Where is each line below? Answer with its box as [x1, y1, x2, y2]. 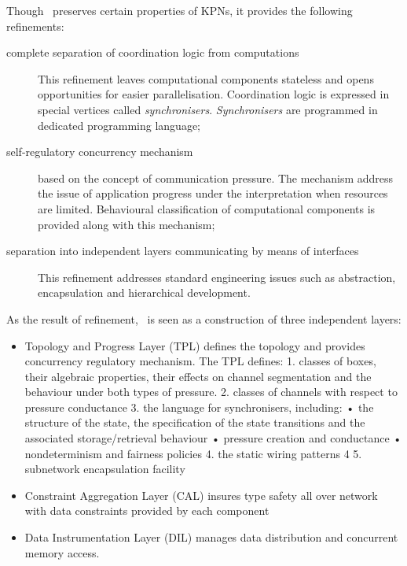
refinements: [6, 17, 64, 34]
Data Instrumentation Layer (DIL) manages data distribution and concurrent [24, 529, 398, 546]
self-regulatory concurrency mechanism [6, 143, 193, 160]
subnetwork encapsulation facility [24, 461, 185, 477]
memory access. [24, 544, 100, 560]
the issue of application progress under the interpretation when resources [38, 185, 388, 202]
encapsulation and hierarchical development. [38, 284, 251, 301]
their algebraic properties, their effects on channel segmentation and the [24, 368, 372, 384]
